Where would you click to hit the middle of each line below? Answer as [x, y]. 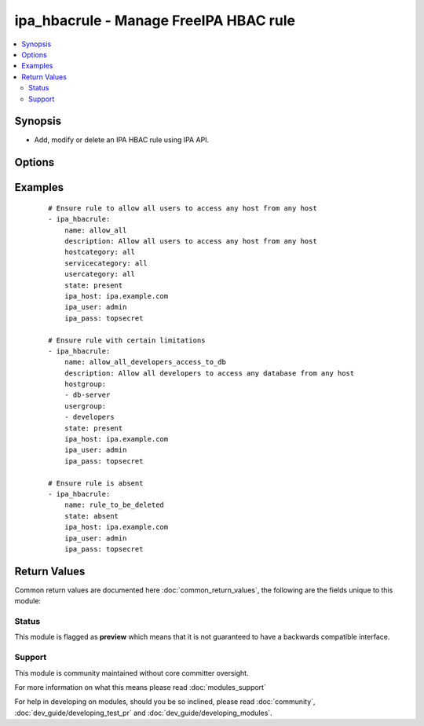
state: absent [91, 516]
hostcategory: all [100, 252]
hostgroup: [85, 384]
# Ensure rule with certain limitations [127, 340]
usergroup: [85, 406]
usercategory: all [100, 274]
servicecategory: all [106, 263]
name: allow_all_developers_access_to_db [145, 362]
